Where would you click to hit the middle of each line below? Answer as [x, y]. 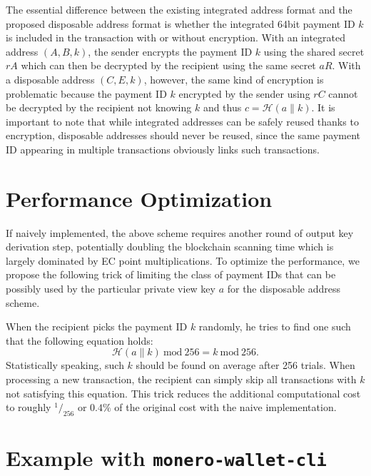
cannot [343, 93]
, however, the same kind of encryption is [234, 79]
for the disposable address [284, 289]
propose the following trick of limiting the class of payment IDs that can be [171, 274]
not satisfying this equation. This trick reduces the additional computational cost [183, 393]
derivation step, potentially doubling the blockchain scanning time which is [170, 247]
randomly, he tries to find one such [275, 326]
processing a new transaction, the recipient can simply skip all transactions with [181, 379]
